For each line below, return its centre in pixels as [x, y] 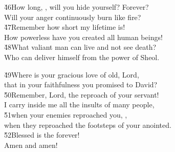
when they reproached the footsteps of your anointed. [88, 125]
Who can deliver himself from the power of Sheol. [82, 57]
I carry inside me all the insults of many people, [79, 104]
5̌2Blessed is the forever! [42, 135]
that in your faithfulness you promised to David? [81, 84]
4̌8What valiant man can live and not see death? [80, 47]
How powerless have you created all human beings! [83, 37]
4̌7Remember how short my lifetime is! [65, 27]
